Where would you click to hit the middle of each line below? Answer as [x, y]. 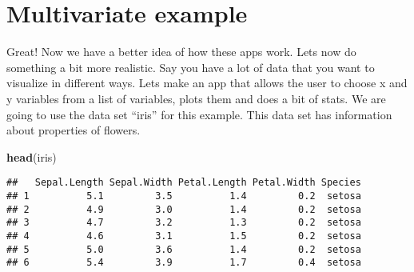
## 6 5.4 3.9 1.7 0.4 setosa [184, 263]
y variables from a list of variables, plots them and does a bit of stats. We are [196, 98]
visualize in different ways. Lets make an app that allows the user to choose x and [207, 83]
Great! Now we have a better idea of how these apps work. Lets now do [181, 52]
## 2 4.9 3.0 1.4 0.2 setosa [184, 209]
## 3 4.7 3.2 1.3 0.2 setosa [184, 223]
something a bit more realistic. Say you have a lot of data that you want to [191, 67]
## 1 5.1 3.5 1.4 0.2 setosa [184, 196]
